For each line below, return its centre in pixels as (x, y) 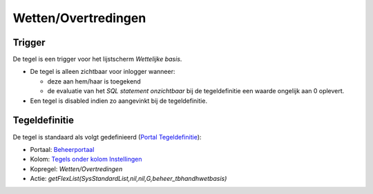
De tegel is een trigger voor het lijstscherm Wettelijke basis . (97, 59)
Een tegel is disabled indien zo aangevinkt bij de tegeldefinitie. (118, 101)
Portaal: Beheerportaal (62, 149)
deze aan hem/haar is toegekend (94, 81)
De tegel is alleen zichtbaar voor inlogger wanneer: (103, 72)
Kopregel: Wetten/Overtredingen (76, 168)
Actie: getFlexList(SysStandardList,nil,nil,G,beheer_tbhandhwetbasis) (128, 179)
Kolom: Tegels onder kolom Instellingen (86, 159)
